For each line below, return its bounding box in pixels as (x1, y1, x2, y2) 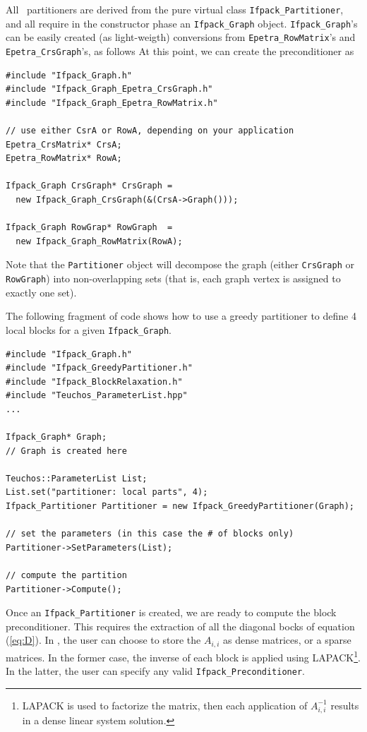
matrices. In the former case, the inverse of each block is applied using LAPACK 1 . (6, 647, 361, 664)
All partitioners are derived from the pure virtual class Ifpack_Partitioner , (6, 2, 344, 16)
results (330, 697, 359, 712)
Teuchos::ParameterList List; (6, 473, 148, 484)
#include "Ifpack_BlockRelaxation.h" (6, 376, 183, 387)
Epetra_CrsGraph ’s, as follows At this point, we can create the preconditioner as (6, 43, 354, 58)
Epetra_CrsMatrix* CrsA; (6, 139, 122, 150)
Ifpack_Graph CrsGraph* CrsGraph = (6, 181, 173, 191)
